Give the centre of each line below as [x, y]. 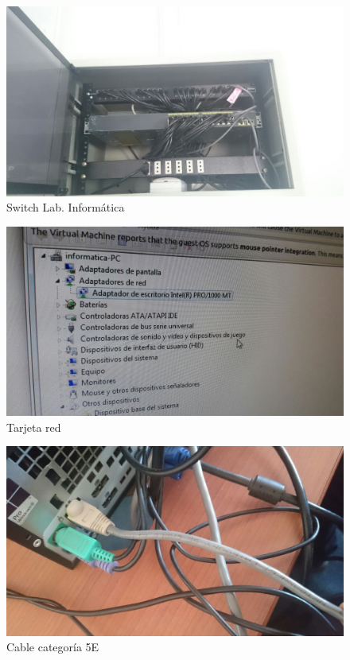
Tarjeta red [34, 427]
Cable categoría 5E [53, 647]
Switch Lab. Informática [66, 207]
